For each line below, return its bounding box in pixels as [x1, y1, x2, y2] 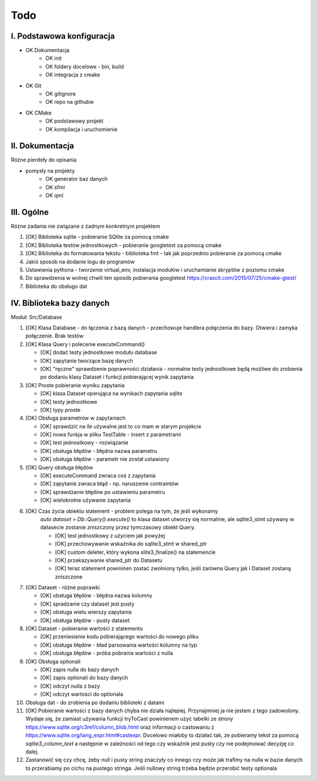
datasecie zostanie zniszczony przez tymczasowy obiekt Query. [40, 524, 196, 531]
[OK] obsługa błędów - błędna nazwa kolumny [40, 592, 153, 599]
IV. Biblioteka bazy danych [11, 298, 110, 308]
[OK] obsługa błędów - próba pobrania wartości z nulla [40, 650, 173, 657]
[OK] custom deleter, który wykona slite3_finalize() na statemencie [55, 549, 216, 556]
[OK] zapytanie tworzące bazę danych [40, 357, 133, 364]
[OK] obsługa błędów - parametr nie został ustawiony [40, 455, 170, 463]
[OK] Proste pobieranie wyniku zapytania [25, 381, 125, 388]
